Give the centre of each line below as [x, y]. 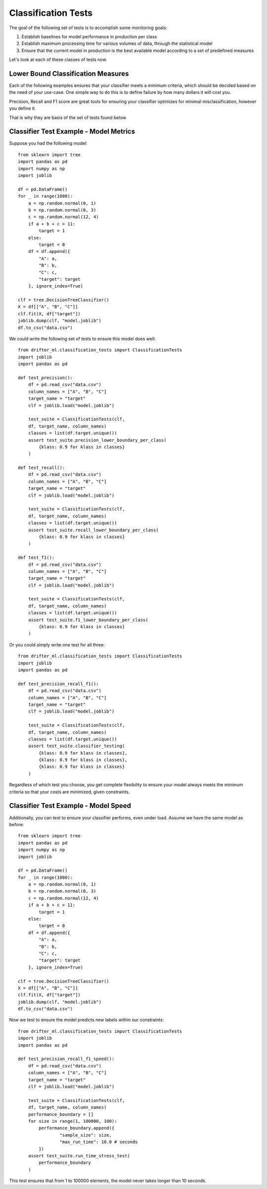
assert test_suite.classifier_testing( [76, 746]
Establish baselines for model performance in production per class [89, 37]
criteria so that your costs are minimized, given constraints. [69, 792]
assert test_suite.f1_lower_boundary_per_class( [88, 620]
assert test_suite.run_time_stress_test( [79, 1156]
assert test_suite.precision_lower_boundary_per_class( [97, 440]
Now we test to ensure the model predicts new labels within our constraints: [87, 1020]
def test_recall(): [42, 468]
